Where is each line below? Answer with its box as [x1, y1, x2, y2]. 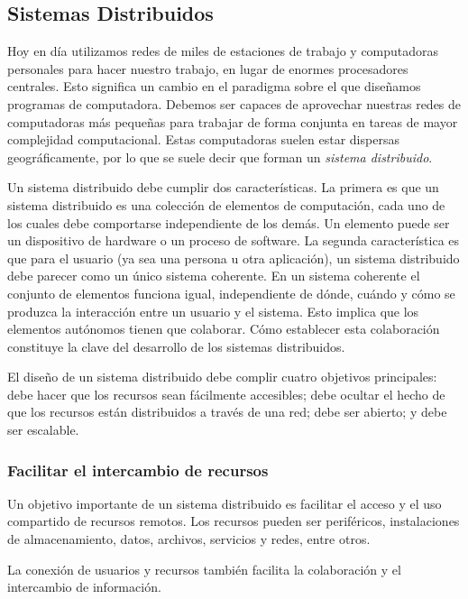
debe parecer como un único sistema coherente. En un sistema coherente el [7, 266, 420, 285]
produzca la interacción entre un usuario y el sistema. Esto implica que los [7, 301, 419, 320]
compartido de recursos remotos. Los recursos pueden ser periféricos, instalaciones [7, 511, 460, 530]
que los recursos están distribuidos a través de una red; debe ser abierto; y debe [7, 402, 447, 421]
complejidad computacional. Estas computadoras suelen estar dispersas [7, 130, 399, 149]
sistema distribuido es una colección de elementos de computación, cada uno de [7, 195, 445, 214]
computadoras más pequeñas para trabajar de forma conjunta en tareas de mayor [7, 112, 458, 131]
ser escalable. [7, 420, 79, 439]
